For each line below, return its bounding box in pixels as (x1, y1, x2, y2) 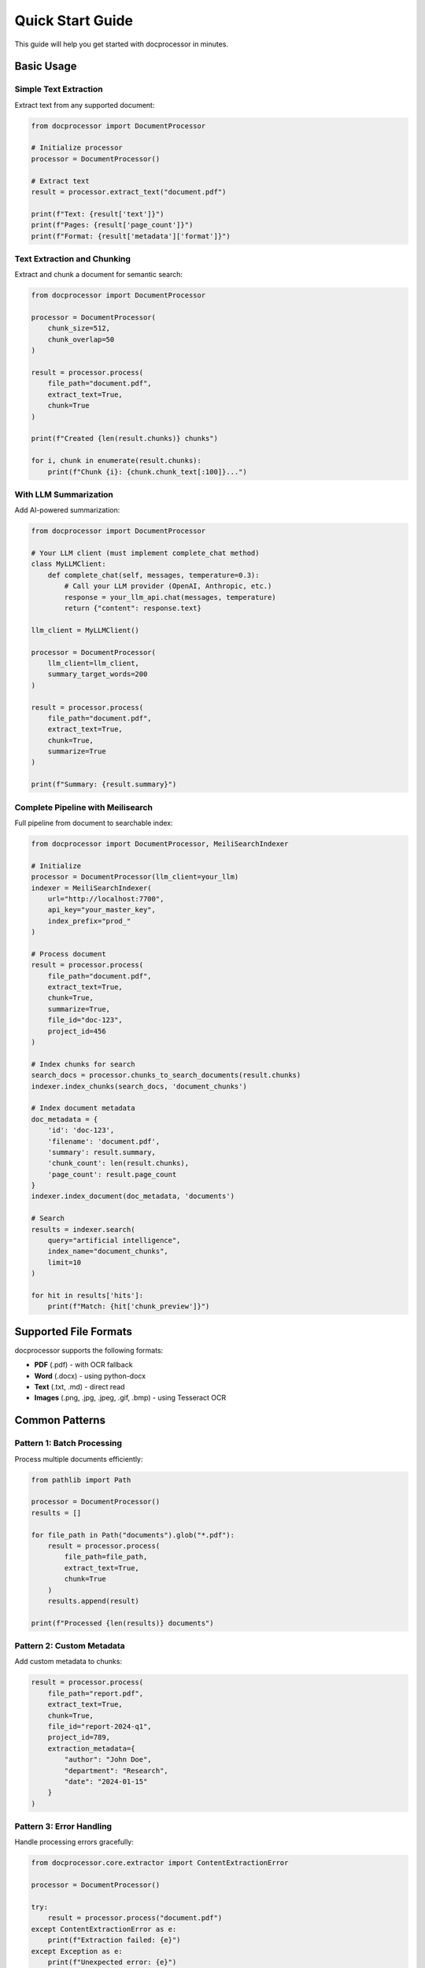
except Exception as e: (31, 1947, 124, 1955)
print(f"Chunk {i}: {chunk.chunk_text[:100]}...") (47, 467, 247, 476)
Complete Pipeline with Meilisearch (14, 801, 153, 812)
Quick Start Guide (14, 12, 134, 29)
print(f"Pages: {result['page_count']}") (31, 220, 194, 230)
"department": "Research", (64, 1766, 168, 1775)
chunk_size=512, (47, 324, 110, 333)
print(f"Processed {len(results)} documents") (31, 1618, 214, 1627)
